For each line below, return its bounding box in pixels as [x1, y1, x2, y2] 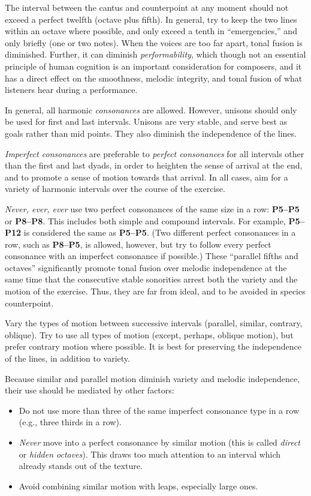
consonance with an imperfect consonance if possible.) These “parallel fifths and [5, 249, 298, 262]
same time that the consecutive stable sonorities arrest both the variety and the [5, 273, 298, 285]
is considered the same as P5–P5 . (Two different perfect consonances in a [23, 226, 296, 239]
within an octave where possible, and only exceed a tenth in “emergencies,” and [5, 25, 297, 37]
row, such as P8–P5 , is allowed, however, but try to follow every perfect [5, 238, 271, 250]
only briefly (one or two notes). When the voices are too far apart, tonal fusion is [5, 36, 303, 49]
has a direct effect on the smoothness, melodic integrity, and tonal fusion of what [5, 71, 303, 84]
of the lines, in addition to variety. [5, 352, 130, 365]
